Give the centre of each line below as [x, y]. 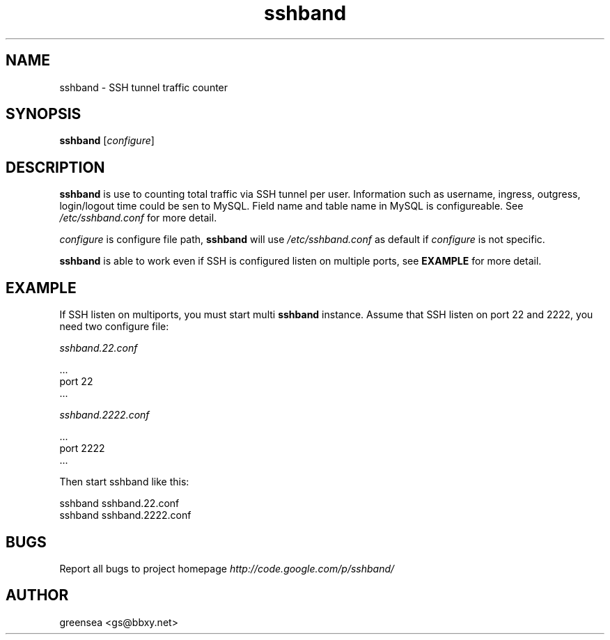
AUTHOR [37, 595]
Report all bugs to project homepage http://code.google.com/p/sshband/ [227, 568]
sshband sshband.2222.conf [125, 515]
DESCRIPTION [55, 167]
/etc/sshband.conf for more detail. [138, 218]
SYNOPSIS [44, 114]
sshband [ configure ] [107, 141]
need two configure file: [114, 327]
